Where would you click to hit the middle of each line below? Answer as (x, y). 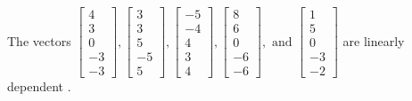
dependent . (39, 86)
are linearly (374, 40)
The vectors (39, 40)
